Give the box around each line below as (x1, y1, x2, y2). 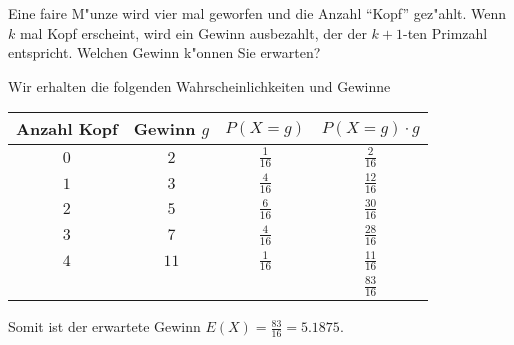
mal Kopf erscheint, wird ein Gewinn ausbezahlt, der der (19, 22, 367, 43)
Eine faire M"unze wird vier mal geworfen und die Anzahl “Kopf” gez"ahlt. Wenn (8, 3, 507, 23)
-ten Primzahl (402, 22, 488, 43)
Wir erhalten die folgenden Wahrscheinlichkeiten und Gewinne (8, 75, 391, 96)
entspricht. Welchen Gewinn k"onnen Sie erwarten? (8, 42, 321, 63)
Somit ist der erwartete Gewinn (8, 316, 201, 337)
